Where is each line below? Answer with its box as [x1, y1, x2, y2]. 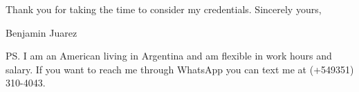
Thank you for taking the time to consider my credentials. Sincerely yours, [6, 2, 322, 16]
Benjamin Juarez [6, 25, 77, 39]
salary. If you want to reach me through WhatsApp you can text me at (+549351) [6, 62, 354, 76]
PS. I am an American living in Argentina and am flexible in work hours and [6, 48, 332, 63]
